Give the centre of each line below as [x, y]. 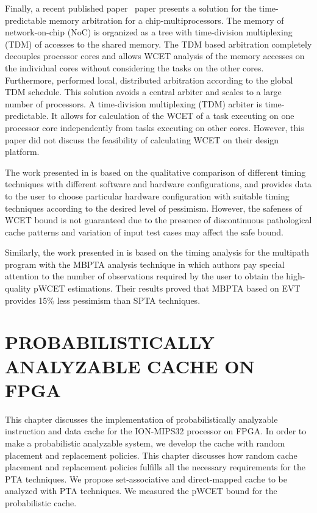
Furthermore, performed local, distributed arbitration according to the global [149, 80]
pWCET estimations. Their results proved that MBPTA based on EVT [167, 288]
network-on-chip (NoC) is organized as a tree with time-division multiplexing [149, 32]
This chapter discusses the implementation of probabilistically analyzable [141, 419]
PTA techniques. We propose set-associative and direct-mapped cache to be [146, 479]
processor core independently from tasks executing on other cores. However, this [155, 127]
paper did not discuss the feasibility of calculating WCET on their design [142, 139]
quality [18, 288]
